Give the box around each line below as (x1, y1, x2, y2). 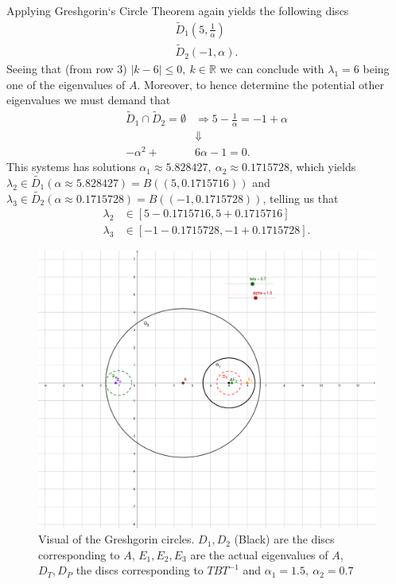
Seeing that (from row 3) (6, 60, 127, 77)
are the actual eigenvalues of (190, 546, 328, 563)
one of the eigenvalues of (6, 76, 126, 92)
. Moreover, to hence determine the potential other (137, 76, 385, 92)
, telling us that (262, 189, 339, 206)
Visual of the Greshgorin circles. (38, 531, 195, 547)
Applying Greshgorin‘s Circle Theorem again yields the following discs (6, 2, 349, 18)
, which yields (289, 158, 356, 175)
